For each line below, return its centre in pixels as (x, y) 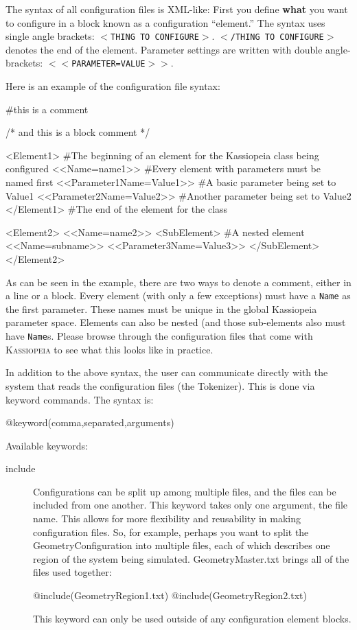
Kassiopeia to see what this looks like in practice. (110, 349)
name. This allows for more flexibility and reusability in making (167, 518)
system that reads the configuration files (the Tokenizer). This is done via (160, 385)
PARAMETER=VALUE (108, 64)
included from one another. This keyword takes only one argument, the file (191, 505)
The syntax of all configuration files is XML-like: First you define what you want (177, 9)
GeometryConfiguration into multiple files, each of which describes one (182, 545)
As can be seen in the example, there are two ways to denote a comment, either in (178, 282)
